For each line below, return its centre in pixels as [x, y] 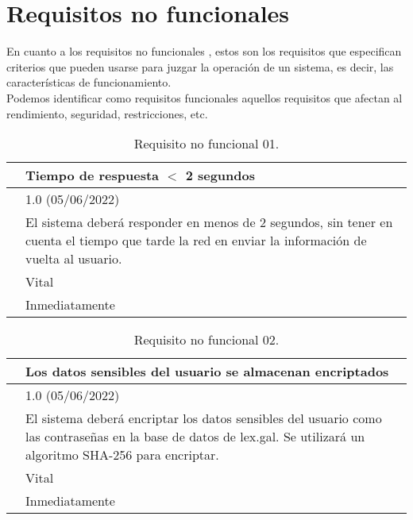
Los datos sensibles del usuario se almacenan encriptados [207, 372]
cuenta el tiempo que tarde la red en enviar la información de [196, 241]
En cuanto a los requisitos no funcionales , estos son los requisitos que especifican [204, 51]
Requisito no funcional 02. [206, 340]
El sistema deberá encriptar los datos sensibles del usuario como [204, 418]
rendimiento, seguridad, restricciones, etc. [107, 113]
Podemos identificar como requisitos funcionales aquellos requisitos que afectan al [205, 97]
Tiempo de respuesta [93, 175]
